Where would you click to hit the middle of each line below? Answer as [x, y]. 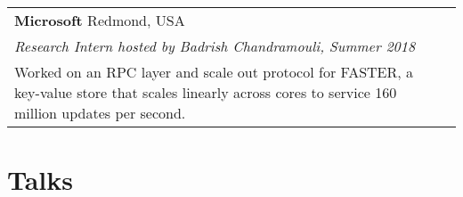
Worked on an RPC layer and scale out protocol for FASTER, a [214, 72]
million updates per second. [100, 113]
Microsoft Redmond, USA [100, 20]
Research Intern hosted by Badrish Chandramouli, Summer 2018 [215, 46]
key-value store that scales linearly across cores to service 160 [206, 92]
